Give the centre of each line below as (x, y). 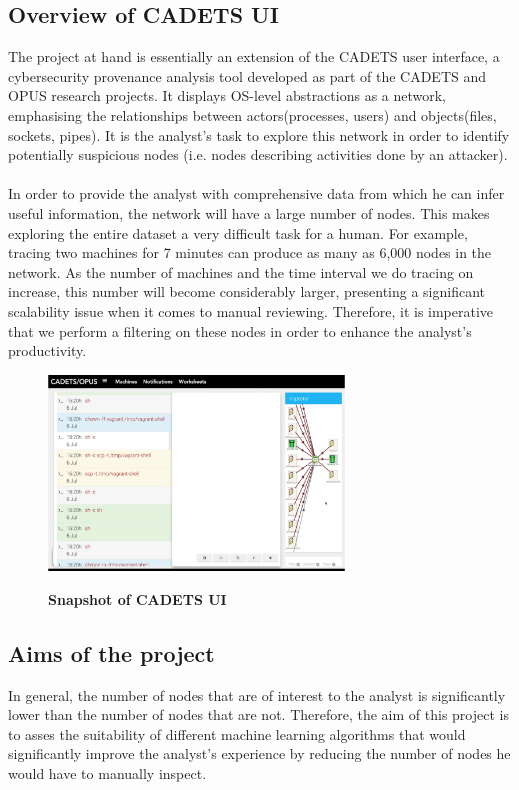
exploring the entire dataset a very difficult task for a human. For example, (238, 232)
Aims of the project (111, 652)
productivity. (47, 350)
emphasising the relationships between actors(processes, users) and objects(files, (252, 114)
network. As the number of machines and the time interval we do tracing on (241, 271)
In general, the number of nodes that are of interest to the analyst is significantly (257, 694)
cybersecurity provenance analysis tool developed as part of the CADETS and (247, 75)
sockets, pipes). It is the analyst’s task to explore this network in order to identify (259, 134)
